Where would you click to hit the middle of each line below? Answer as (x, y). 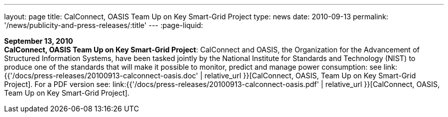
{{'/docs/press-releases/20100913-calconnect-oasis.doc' (101, 76)
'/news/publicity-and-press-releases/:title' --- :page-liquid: (104, 25)
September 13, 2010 (39, 41)
